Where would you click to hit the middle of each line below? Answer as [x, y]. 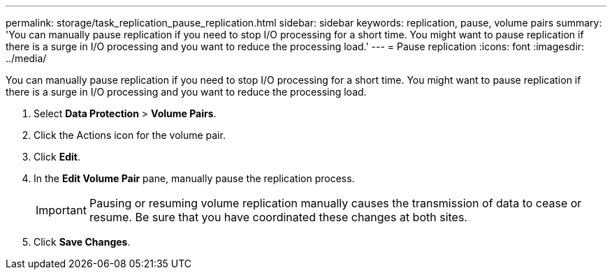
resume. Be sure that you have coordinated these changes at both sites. [278, 217]
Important [61, 210]
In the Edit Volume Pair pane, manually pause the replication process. [194, 178]
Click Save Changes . [82, 242]
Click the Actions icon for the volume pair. [130, 135]
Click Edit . [57, 157]
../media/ [26, 58]
